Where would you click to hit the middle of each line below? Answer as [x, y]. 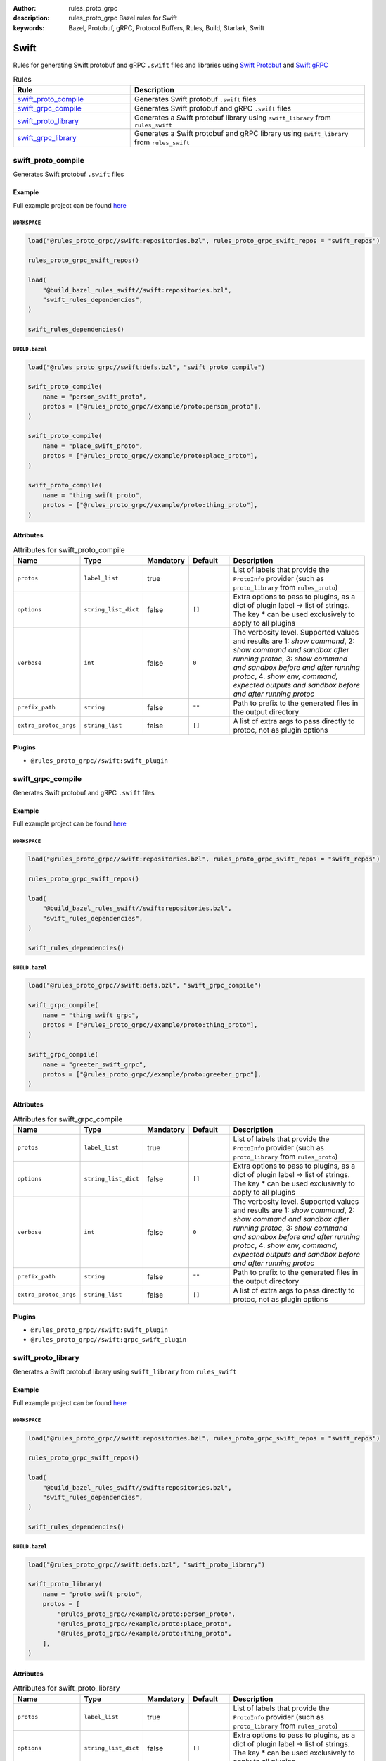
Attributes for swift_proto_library [66, 1688]
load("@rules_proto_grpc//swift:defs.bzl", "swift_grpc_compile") [144, 985]
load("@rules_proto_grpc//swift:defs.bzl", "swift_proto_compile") [147, 367]
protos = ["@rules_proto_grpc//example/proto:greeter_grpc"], [152, 1074]
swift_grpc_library [47, 138]
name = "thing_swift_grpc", [91, 1015]
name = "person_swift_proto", [95, 397]
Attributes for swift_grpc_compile [68, 1119]
